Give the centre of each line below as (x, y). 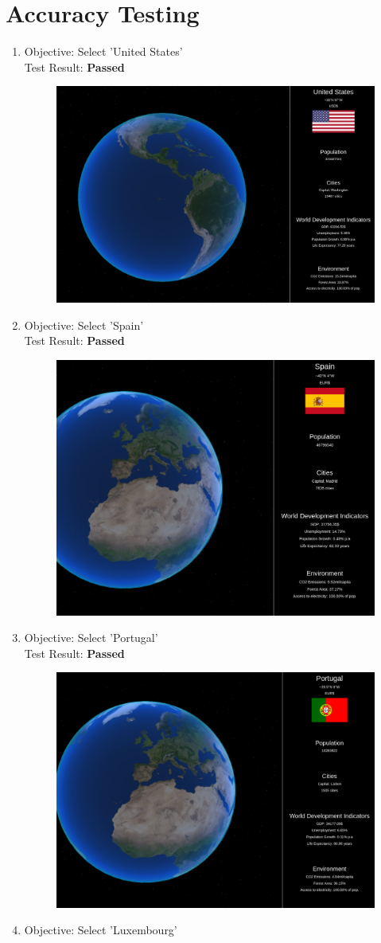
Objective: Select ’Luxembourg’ (101, 930)
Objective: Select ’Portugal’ (91, 638)
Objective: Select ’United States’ (103, 51)
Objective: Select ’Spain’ (84, 325)
